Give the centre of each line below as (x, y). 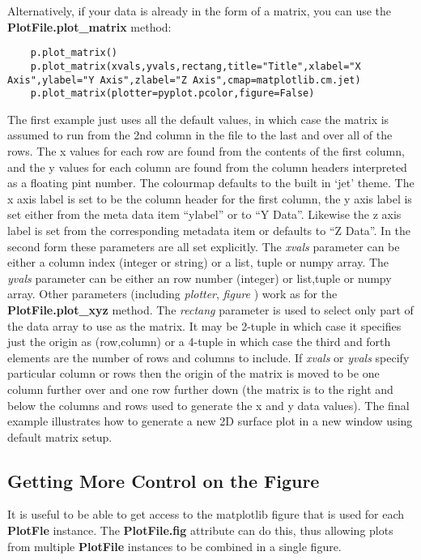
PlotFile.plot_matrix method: (89, 26)
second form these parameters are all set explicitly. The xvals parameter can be (204, 246)
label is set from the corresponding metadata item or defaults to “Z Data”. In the (209, 230)
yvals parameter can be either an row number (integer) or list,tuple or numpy (200, 278)
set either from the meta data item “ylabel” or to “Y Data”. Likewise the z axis (204, 214)
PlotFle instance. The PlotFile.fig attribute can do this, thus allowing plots (200, 530)
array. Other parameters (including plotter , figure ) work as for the (172, 294)
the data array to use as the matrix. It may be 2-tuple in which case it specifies (204, 325)
